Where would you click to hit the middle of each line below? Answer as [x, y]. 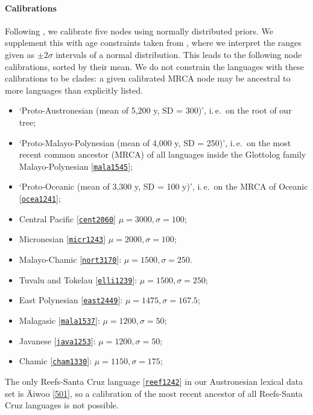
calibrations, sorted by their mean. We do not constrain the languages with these [154, 66]
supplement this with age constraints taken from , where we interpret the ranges [153, 43]
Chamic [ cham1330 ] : [55, 361]
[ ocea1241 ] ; [40, 198]
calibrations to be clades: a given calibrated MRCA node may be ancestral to [148, 78]
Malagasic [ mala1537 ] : [59, 320]
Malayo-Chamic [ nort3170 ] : [70, 259]
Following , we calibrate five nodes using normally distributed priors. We [139, 31]
